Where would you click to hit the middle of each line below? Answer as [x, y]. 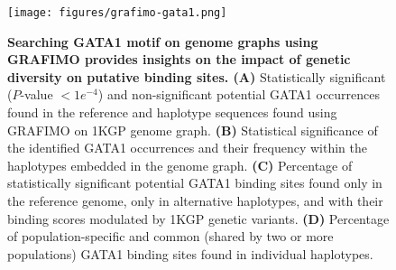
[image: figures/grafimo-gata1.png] [117, 13]
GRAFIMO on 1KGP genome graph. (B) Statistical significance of [193, 130]
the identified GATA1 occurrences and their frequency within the [187, 148]
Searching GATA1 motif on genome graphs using [163, 41]
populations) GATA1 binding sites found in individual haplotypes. [190, 253]
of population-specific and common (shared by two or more [170, 236]
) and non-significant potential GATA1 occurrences [239, 94]
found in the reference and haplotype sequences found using [172, 112]
